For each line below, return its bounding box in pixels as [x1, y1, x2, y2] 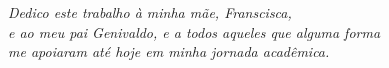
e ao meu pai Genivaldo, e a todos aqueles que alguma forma [8, 21, 381, 42]
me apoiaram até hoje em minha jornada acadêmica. [8, 41, 330, 62]
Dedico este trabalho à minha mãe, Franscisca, [8, 2, 292, 22]
